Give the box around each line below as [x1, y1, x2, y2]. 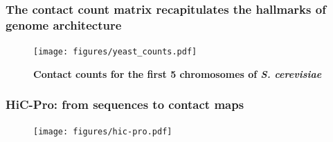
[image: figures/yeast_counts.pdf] [33, 47, 197, 57]
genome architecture [6, 16, 122, 33]
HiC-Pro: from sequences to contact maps [6, 96, 244, 113]
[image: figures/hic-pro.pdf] [33, 126, 172, 136]
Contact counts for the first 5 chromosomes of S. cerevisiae [33, 66, 322, 81]
